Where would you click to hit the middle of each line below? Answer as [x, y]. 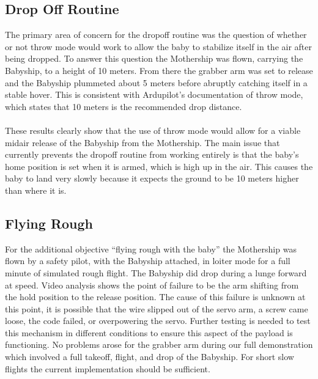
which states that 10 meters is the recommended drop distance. [124, 106]
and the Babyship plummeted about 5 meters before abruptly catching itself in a [156, 82]
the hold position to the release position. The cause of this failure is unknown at [155, 297]
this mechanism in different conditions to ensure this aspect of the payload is [149, 332]
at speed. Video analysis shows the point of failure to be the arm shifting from [152, 285]
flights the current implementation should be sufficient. [108, 368]
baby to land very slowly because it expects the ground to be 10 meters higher [152, 178]
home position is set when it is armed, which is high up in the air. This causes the [159, 166]
